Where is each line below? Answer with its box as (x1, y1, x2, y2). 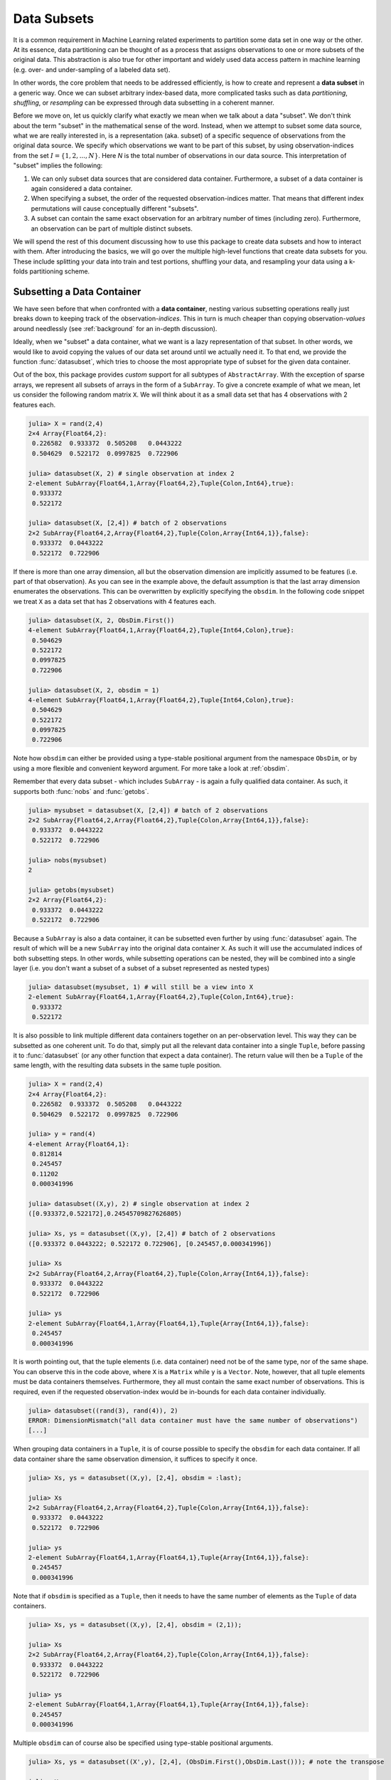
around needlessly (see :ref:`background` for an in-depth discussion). (13, 324, 218, 333)
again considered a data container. (31, 184, 133, 193)
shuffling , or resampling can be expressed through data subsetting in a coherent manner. (13, 98, 275, 107)
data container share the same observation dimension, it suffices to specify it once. (13, 1455, 257, 1463)
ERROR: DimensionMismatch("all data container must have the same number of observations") (28, 1417, 358, 1425)
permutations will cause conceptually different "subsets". (31, 204, 199, 213)
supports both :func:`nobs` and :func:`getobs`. (13, 787, 149, 795)
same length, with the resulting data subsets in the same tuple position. (13, 1061, 222, 1069)
